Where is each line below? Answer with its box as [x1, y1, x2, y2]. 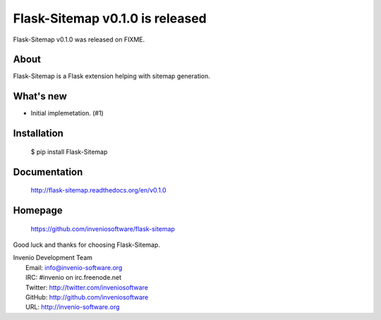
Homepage [13, 204, 63, 216]
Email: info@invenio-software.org [25, 263, 123, 271]
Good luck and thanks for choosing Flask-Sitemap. [13, 240, 160, 249]
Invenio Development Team [13, 254, 93, 262]
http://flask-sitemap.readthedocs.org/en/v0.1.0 [30, 186, 167, 195]
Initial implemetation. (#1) [30, 109, 104, 118]
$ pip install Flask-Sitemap [30, 147, 108, 156]
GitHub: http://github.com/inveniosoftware [25, 293, 149, 301]
